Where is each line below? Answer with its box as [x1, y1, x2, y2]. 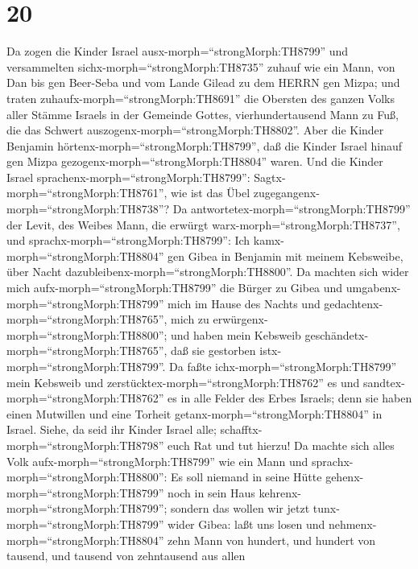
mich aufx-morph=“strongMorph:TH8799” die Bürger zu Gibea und [6, 279, 343, 296]
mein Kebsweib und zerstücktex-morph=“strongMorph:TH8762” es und [6, 373, 360, 390]
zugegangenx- [253, 184, 320, 201]
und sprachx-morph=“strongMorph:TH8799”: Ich [6, 232, 250, 249]
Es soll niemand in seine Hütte [171, 468, 322, 485]
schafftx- [220, 421, 263, 438]
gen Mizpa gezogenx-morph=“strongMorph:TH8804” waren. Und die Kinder [6, 153, 383, 170]
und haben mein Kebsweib [171, 326, 301, 343]
